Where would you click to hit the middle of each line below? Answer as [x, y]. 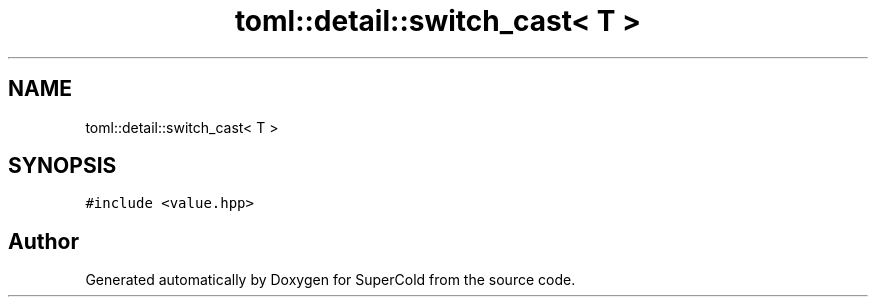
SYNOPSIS [62, 166]
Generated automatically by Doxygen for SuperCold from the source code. [330, 280]
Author [43, 241]
